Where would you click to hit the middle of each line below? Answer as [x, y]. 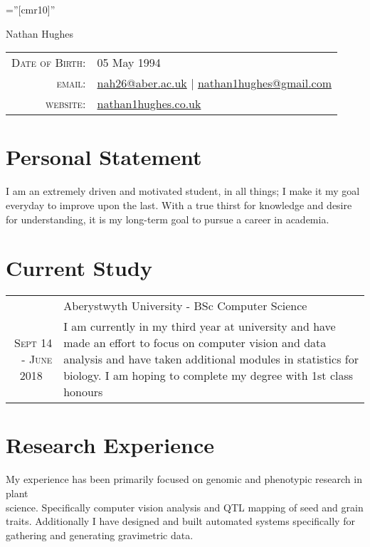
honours [83, 392]
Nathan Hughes [39, 33]
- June [37, 359]
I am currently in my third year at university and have [200, 326]
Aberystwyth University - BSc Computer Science [185, 306]
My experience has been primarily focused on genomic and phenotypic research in [184, 479]
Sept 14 [33, 343]
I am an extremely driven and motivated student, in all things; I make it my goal [183, 191]
